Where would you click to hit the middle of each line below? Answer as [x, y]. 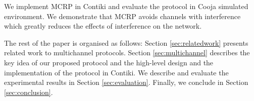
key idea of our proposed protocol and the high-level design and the [109, 62]
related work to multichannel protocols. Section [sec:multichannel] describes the [127, 53]
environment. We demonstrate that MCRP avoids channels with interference [122, 16]
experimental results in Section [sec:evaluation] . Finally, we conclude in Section [126, 82]
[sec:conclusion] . [29, 92]
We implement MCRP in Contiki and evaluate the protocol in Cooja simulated [126, 6]
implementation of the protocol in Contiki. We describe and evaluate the [116, 72]
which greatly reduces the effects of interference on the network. [103, 26]
